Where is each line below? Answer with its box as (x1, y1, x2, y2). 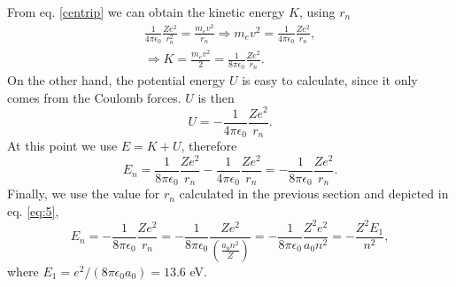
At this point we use (7, 136, 118, 155)
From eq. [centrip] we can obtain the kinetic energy (7, 3, 285, 20)
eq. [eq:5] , (7, 201, 59, 220)
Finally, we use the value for (7, 184, 160, 203)
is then (197, 88, 235, 106)
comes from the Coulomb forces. (7, 88, 182, 106)
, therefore (181, 136, 237, 155)
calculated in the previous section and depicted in (179, 184, 449, 203)
